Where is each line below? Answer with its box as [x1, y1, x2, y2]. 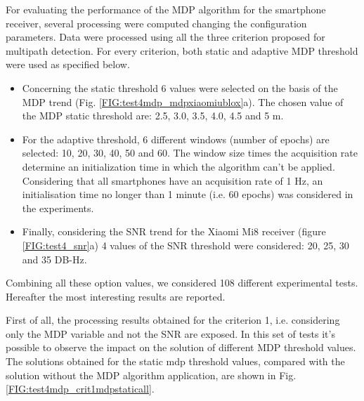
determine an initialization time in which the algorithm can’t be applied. [22, 159, 335, 173]
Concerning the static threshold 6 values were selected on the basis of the [22, 80, 338, 95]
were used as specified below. [6, 57, 130, 72]
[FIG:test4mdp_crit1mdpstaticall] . [6, 381, 155, 396]
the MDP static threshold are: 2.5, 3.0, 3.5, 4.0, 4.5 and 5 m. [22, 108, 284, 123]
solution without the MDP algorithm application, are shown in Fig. [6, 367, 297, 382]
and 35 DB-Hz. [22, 251, 87, 266]
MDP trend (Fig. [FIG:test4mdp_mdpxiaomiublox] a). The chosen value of [22, 94, 344, 109]
